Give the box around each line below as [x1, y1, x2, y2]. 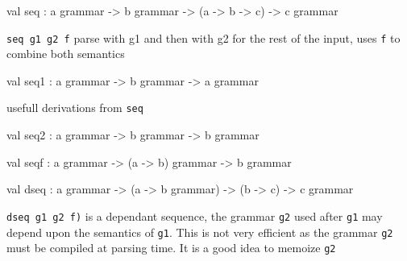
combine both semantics [6, 45, 125, 62]
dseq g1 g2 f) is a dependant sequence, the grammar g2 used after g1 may [6, 207, 383, 224]
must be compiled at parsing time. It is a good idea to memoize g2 [6, 239, 336, 256]
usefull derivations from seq [6, 99, 143, 116]
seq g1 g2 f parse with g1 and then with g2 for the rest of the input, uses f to [6, 29, 401, 46]
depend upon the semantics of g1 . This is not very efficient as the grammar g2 [6, 223, 393, 240]
